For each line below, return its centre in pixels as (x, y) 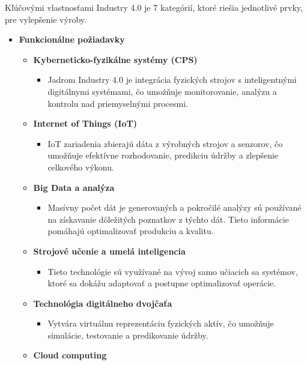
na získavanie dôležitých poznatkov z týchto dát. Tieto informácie (168, 219)
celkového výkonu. (81, 167)
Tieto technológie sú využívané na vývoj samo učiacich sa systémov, (173, 271)
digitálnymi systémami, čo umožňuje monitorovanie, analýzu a (162, 91)
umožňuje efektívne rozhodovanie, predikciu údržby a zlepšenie (163, 155)
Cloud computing (70, 355)
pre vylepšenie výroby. (46, 19)
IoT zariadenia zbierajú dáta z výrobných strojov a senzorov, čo (165, 143)
